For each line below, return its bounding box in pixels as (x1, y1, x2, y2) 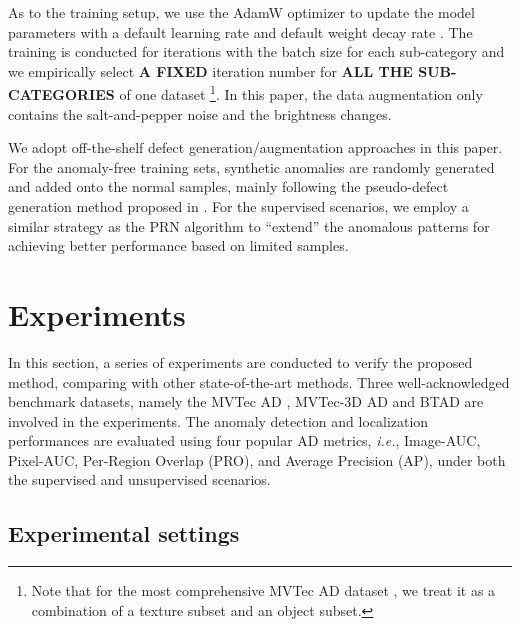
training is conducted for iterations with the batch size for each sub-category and (8, 41, 505, 62)
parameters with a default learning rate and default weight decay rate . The (8, 21, 473, 42)
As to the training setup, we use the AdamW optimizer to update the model (8, 2, 475, 22)
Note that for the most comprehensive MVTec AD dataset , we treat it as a (31, 580, 496, 601)
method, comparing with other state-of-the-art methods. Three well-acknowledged (8, 371, 510, 392)
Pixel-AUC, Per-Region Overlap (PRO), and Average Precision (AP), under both (8, 449, 506, 470)
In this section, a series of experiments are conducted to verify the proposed (8, 351, 473, 372)
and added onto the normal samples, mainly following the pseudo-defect (8, 176, 449, 197)
